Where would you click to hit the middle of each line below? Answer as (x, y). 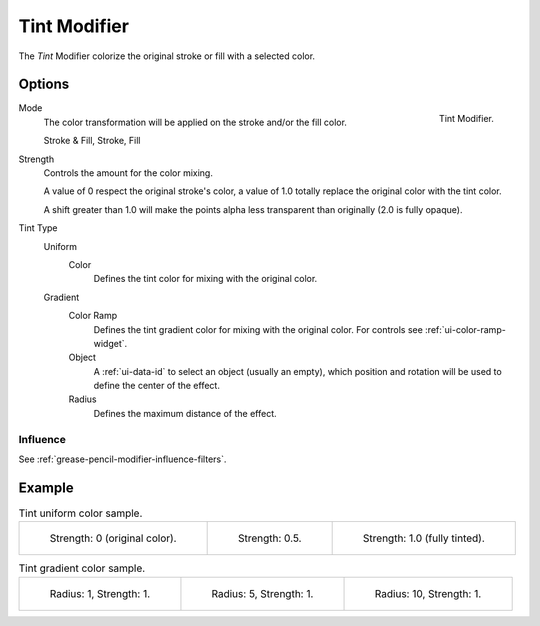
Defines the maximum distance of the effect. (185, 413)
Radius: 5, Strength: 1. (262, 593)
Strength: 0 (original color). (113, 538)
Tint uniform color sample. (80, 513)
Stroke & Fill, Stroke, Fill (92, 141)
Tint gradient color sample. (82, 568)
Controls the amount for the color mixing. (128, 173)
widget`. (110, 343)
